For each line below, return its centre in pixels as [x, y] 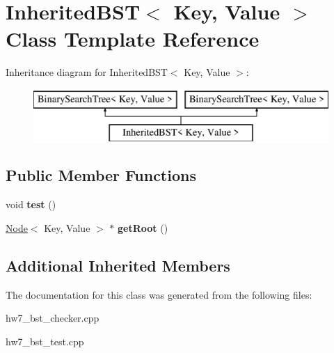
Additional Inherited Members [118, 265]
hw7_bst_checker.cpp [53, 318]
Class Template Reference [133, 39]
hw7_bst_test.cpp [45, 341]
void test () [31, 204]
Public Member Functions [101, 175]
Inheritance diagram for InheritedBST [87, 72]
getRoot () [143, 227]
